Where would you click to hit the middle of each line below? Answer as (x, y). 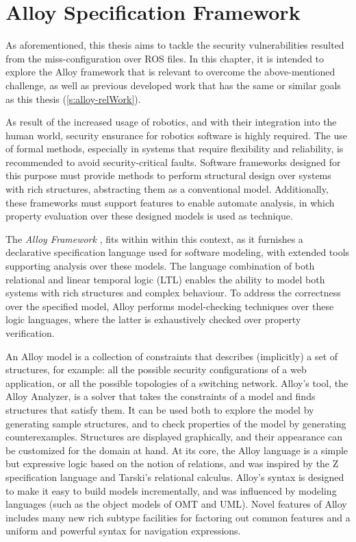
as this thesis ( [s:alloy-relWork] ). (73, 98)
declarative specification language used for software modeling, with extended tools (178, 252)
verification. (30, 333)
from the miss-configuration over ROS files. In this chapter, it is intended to (165, 58)
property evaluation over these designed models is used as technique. (149, 216)
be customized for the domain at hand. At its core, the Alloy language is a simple (177, 450)
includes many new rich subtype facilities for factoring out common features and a (178, 517)
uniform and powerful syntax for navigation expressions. (123, 531)
